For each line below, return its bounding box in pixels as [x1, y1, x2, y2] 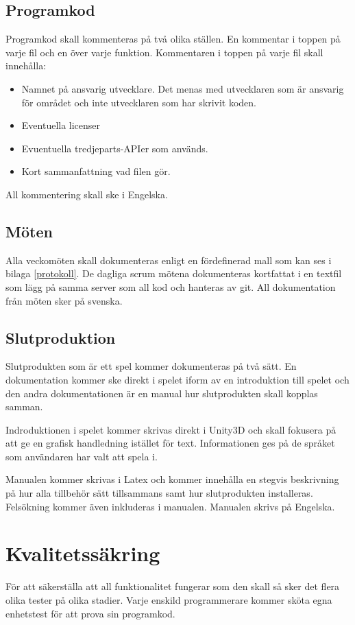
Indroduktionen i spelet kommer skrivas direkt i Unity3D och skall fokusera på [5, 422, 336, 436]
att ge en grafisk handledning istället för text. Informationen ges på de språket [5, 436, 335, 450]
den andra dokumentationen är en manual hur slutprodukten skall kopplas [5, 386, 318, 400]
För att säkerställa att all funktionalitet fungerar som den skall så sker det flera [5, 579, 340, 593]
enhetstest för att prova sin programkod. [5, 606, 175, 620]
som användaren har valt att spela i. [5, 449, 158, 463]
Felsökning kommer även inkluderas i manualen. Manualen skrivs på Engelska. [5, 499, 335, 513]
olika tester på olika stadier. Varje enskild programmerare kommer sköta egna [5, 592, 332, 606]
